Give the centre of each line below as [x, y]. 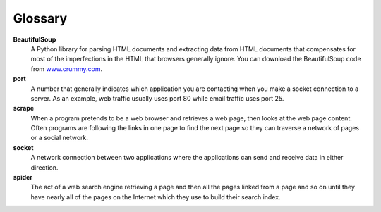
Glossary [40, 18]
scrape [24, 108]
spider [23, 177]
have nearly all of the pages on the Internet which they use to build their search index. [156, 197]
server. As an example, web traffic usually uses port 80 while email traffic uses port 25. [157, 98]
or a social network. [59, 138]
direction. [44, 167]
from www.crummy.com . [67, 69]
